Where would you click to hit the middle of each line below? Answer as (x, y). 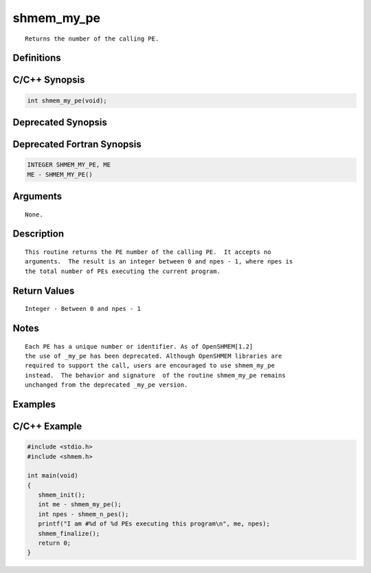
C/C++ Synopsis (49, 80)
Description (38, 234)
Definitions (37, 58)
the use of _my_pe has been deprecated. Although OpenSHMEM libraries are (154, 356)
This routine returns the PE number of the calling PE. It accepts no (148, 252)
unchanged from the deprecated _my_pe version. (106, 385)
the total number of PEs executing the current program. (123, 271)
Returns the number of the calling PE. (92, 39)
